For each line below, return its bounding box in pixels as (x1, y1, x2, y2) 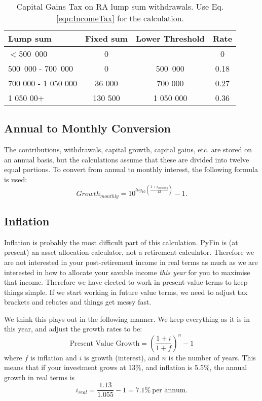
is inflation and (30, 352, 77, 362)
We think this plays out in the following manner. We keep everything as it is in (4, 313, 250, 324)
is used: (4, 174, 27, 184)
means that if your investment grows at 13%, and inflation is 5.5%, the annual (4, 362, 247, 373)
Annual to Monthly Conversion (4, 120, 171, 136)
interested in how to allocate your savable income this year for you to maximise (4, 266, 250, 277)
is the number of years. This (168, 352, 256, 362)
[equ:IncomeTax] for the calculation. (56, 12, 184, 24)
